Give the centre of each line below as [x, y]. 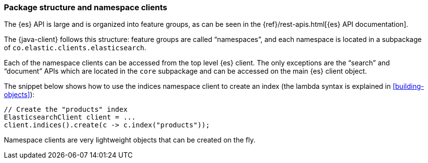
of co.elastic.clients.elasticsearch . [75, 48]
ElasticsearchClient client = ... [70, 117]
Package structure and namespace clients [86, 7]
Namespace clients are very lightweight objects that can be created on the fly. [130, 140]
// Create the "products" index [66, 110]
